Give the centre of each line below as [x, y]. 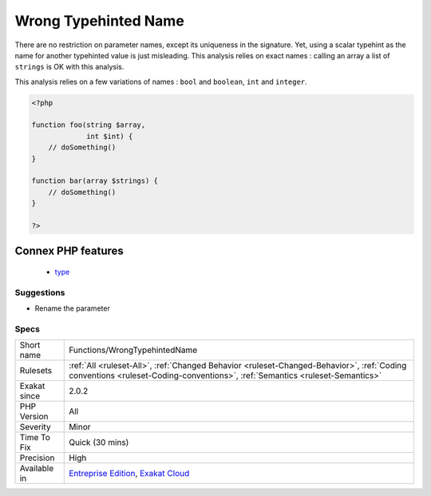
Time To [35, 438]
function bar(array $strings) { [95, 181]
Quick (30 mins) [99, 442]
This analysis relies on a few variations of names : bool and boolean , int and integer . [161, 81]
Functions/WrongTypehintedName [133, 350]
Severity [35, 427]
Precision [37, 458]
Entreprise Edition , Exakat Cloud [129, 474]
